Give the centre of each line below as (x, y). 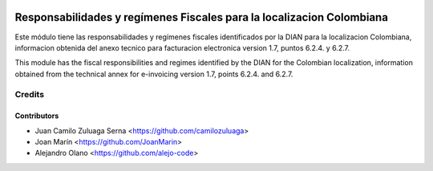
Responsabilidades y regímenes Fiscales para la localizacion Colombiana (202, 17)
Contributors (37, 116)
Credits (29, 95)
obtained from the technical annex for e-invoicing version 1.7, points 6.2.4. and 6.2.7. (154, 74)
